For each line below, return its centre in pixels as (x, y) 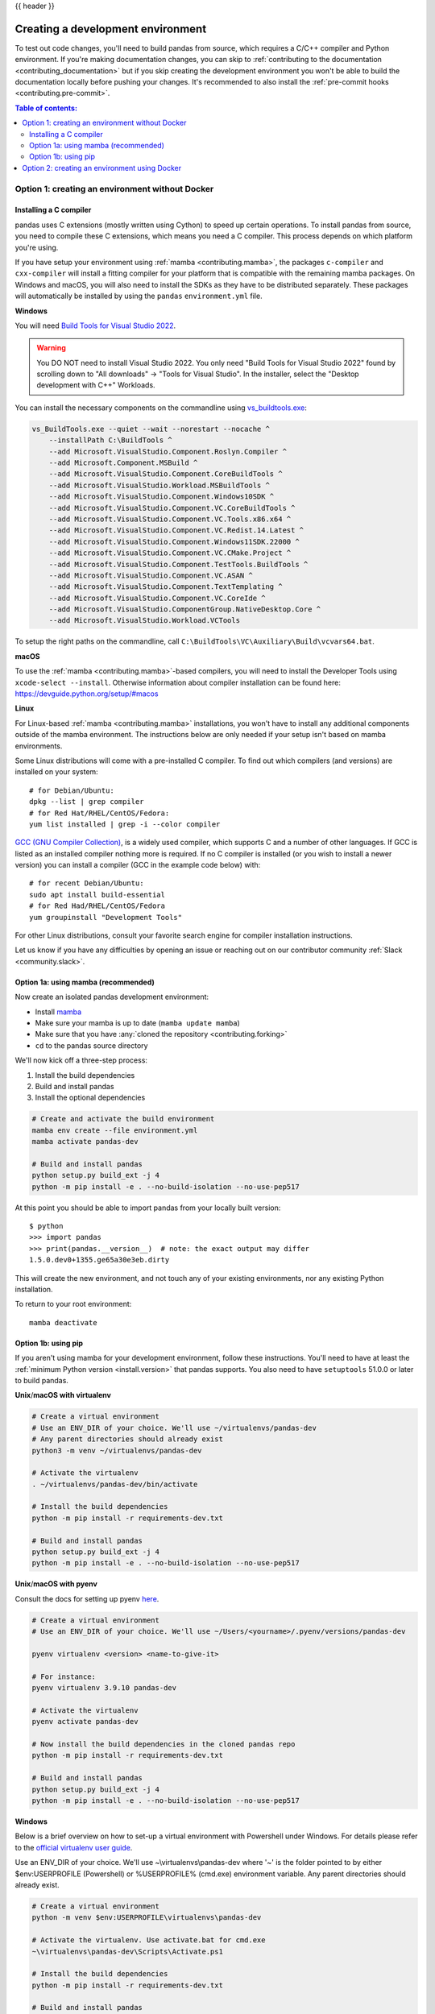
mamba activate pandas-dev (85, 1142)
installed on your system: (56, 772)
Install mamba (58, 1012)
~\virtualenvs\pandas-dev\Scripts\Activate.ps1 (127, 1951)
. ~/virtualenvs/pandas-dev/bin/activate (115, 1484)
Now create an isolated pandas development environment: (112, 997)
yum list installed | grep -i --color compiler (125, 824)
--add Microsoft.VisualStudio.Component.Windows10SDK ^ (162, 497)
